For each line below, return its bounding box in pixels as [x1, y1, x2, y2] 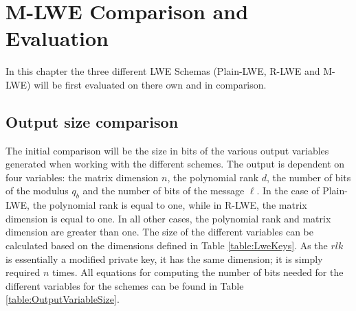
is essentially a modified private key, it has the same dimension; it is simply [5, 251, 323, 266]
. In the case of [256, 183, 320, 198]
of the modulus [5, 183, 69, 198]
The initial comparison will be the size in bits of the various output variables [5, 143, 329, 157]
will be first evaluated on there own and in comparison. [34, 77, 267, 91]
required [5, 265, 41, 279]
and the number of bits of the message [82, 183, 245, 198]
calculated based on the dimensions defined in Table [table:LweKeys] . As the [5, 238, 328, 253]
